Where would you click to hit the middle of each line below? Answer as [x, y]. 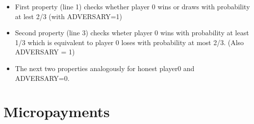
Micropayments [57, 112]
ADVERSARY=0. [42, 78]
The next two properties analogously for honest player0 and [105, 68]
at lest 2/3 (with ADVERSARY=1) [69, 16]
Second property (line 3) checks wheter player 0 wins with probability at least [132, 33]
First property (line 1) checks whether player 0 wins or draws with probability [132, 6]
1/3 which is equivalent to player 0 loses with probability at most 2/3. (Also [129, 42]
